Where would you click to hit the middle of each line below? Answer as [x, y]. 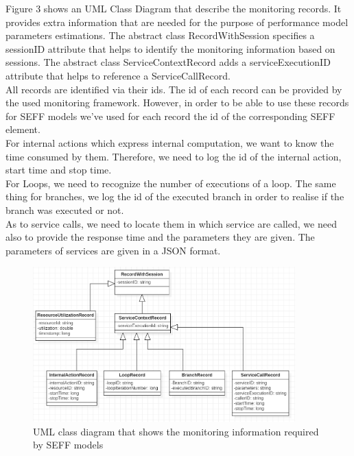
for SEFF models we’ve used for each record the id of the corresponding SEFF [170, 116]
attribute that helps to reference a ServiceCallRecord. [118, 75]
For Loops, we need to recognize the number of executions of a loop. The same [171, 183]
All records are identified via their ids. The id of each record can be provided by [174, 89]
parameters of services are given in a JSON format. [113, 250]
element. [23, 129]
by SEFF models [68, 445]
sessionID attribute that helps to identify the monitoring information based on [170, 48]
